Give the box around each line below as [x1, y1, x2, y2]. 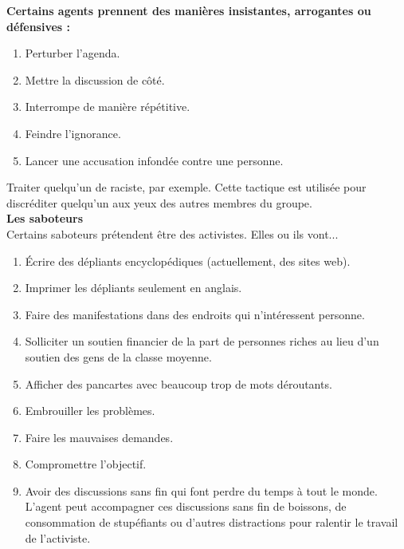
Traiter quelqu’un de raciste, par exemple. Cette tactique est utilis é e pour [6, 179, 367, 196]
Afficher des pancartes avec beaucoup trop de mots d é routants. [25, 375, 332, 392]
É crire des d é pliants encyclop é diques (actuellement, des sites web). [25, 252, 351, 269]
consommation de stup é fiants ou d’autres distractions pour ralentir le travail [25, 514, 398, 531]
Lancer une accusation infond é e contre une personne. [25, 152, 284, 168]
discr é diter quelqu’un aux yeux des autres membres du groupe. [6, 194, 312, 211]
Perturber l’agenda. [25, 45, 120, 61]
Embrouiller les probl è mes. [25, 402, 155, 419]
